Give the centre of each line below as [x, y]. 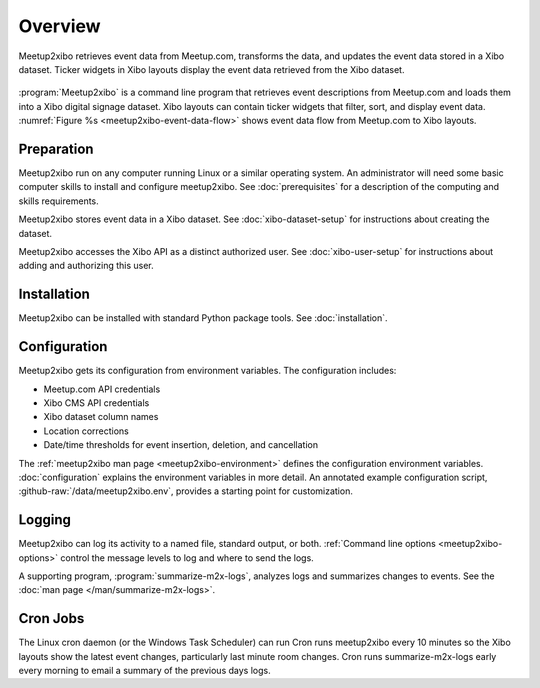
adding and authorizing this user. [86, 266]
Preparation [56, 148]
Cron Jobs [51, 618]
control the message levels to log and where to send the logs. [187, 557]
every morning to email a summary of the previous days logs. [144, 671]
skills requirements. [58, 201]
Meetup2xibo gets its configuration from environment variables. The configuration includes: [207, 371]
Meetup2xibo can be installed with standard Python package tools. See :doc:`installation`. [203, 318]
